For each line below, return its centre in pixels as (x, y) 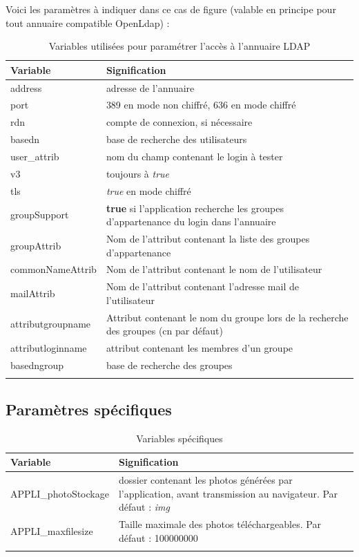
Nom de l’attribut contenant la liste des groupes (208, 238)
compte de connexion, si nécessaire (179, 122)
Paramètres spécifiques (89, 409)
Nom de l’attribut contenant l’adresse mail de (202, 286)
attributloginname (49, 348)
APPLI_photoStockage (60, 493)
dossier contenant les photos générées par (205, 479)
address (26, 87)
